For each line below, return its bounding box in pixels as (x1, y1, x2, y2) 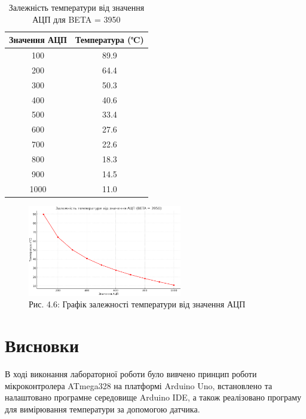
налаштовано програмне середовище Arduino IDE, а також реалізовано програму (5, 391, 302, 403)
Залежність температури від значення (8, 1, 145, 13)
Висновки (5, 333, 79, 358)
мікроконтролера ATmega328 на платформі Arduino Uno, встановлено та (5, 379, 273, 392)
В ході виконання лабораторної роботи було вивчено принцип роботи (5, 368, 257, 380)
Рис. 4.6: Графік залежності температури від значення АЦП (29, 298, 246, 310)
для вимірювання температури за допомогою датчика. (5, 402, 200, 415)
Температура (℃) (75, 33, 144, 46)
